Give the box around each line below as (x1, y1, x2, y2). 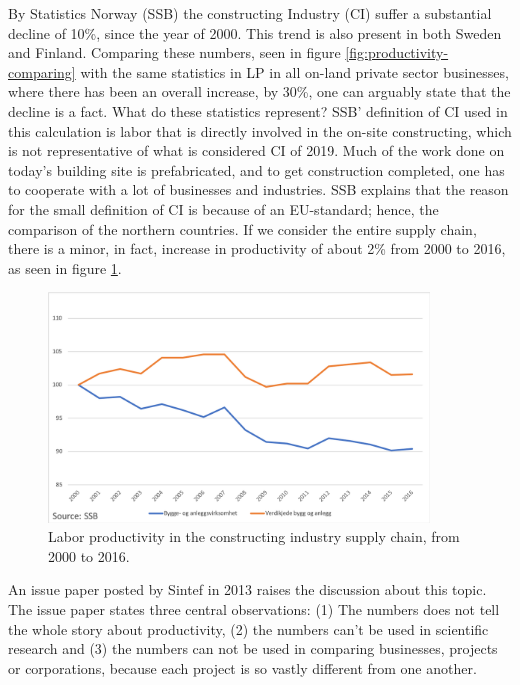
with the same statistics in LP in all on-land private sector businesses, (80, 61, 509, 82)
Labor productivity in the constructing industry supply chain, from (48, 526, 460, 547)
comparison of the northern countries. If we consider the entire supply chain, (8, 218, 477, 239)
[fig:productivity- (345, 42, 449, 63)
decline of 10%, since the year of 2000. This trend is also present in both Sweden (8, 22, 502, 43)
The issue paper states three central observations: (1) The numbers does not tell (8, 598, 500, 619)
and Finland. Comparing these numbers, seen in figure (8, 42, 341, 63)
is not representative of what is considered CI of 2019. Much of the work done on (8, 140, 505, 161)
